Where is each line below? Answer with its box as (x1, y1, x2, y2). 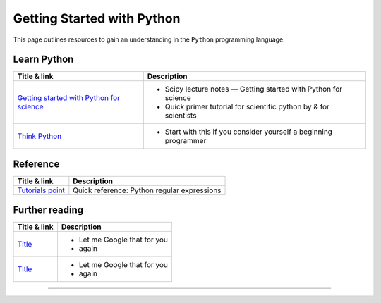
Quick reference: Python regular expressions (73, 185, 222, 195)
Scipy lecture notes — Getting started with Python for (164, 85, 343, 94)
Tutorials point (17, 185, 65, 195)
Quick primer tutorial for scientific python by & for (164, 102, 329, 112)
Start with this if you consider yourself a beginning (164, 127, 333, 137)
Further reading (13, 204, 84, 216)
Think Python (17, 131, 62, 141)
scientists (164, 111, 197, 120)
